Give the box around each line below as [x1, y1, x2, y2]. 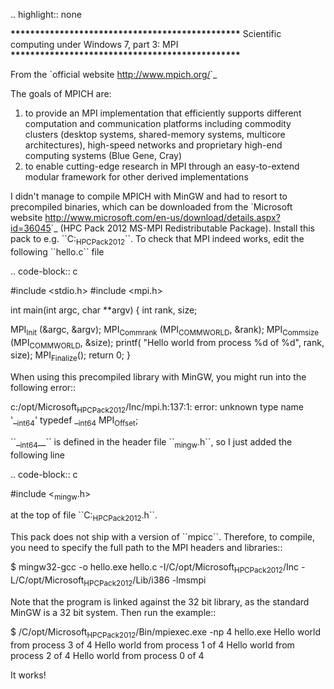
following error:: [10, 382, 77, 394]
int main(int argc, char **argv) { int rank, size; [10, 304, 198, 316]
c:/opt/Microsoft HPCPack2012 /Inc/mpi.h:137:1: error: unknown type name [10, 401, 304, 415]
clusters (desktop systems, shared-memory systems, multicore [24, 129, 286, 140]
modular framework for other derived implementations [24, 171, 249, 183]
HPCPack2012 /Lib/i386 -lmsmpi [83, 574, 207, 588]
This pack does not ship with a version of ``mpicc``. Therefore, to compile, [10, 531, 316, 543]
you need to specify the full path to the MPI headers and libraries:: [10, 542, 283, 554]
